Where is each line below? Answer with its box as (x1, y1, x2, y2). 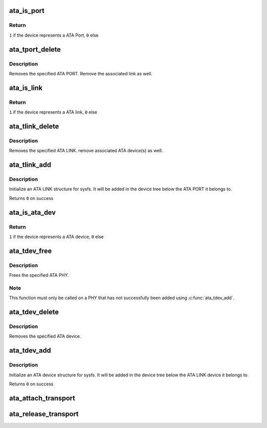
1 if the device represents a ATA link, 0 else (9, 109, 97, 115)
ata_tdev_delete (9, 308, 59, 316)
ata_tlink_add (9, 161, 51, 169)
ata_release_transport (9, 410, 79, 418)
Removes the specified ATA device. (9, 333, 81, 339)
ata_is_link (9, 83, 43, 92)
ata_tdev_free (9, 246, 52, 255)
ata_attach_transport (9, 394, 75, 402)
